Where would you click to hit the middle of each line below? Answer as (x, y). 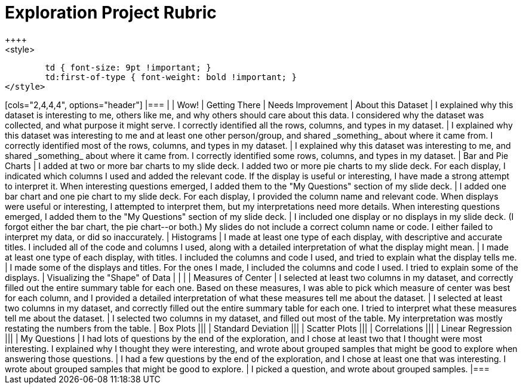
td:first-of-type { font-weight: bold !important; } (171, 77)
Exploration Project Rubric (111, 13)
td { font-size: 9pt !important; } (128, 67)
